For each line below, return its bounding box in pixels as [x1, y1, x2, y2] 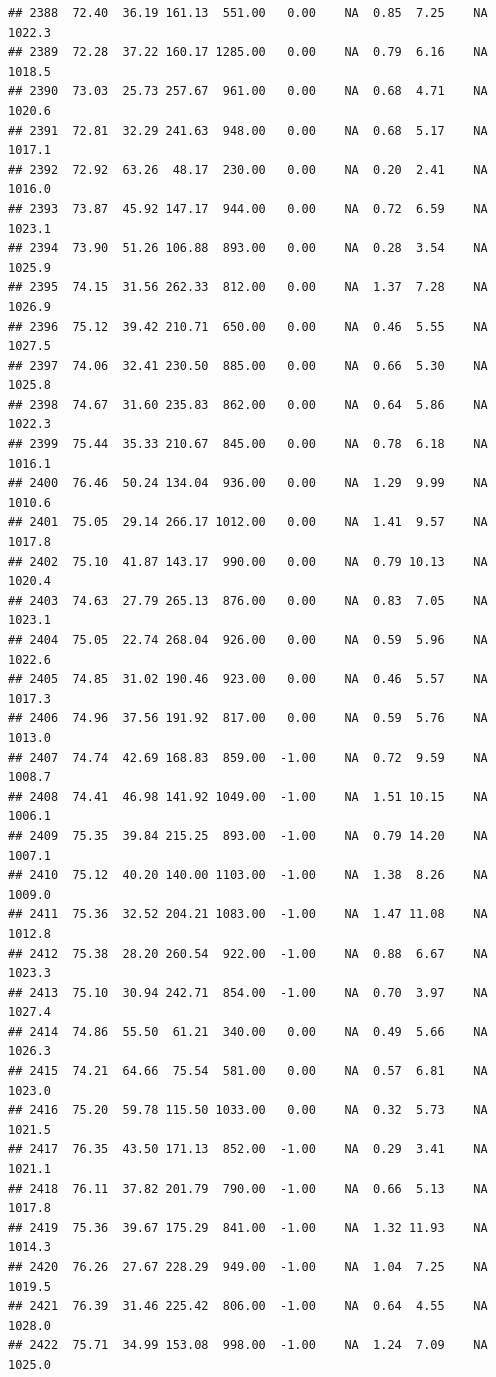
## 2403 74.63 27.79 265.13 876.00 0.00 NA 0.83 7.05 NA [8, 593, 488, 608]
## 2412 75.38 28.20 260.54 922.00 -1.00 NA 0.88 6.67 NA [8, 946, 488, 961]
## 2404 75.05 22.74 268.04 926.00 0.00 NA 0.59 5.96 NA [8, 633, 488, 647]
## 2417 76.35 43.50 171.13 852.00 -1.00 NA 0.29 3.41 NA [8, 1142, 488, 1157]
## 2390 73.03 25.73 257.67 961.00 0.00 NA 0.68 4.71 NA [8, 84, 488, 99]
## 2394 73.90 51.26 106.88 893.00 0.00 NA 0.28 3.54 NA [8, 241, 488, 256]
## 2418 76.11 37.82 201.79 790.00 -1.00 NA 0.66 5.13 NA [8, 1181, 488, 1196]
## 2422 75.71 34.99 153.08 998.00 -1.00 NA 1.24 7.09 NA [8, 1338, 488, 1353]
